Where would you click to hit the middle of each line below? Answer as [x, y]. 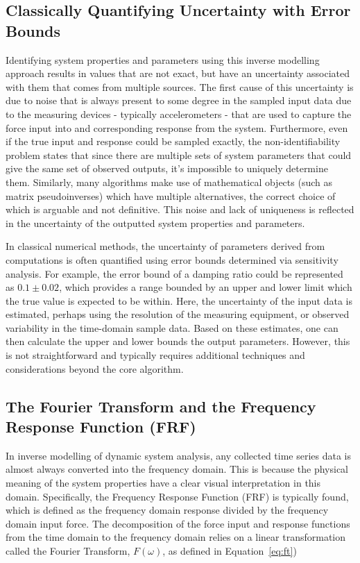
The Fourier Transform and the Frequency [161, 406]
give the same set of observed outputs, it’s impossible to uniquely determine [167, 168]
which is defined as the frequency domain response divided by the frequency [167, 510]
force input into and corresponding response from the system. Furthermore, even [177, 127]
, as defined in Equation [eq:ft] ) [230, 551]
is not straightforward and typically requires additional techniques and [155, 355]
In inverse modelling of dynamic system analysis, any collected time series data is [179, 455]
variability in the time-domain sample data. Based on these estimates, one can [172, 327]
